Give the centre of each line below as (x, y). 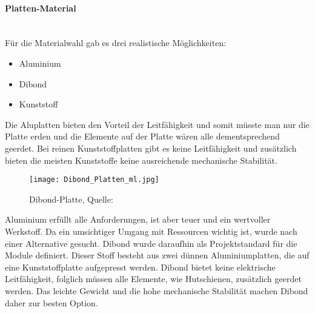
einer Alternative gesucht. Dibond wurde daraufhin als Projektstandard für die (151, 243)
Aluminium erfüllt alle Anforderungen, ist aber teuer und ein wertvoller (138, 219)
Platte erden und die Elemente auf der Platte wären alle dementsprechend (142, 136)
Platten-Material (41, 8)
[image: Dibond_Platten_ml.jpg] (94, 180)
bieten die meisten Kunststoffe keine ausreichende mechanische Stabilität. (141, 160)
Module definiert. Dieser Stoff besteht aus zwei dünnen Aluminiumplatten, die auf (157, 255)
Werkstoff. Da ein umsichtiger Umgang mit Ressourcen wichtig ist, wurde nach (151, 231)
